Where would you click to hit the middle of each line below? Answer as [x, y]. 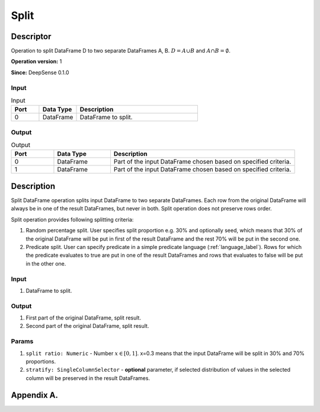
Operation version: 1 [36, 62]
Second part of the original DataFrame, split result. [87, 326]
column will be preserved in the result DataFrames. [88, 378]
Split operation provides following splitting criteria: [72, 219]
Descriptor [31, 36]
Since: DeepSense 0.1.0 [40, 72]
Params [22, 341]
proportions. [41, 361]
